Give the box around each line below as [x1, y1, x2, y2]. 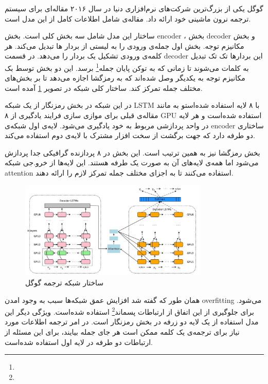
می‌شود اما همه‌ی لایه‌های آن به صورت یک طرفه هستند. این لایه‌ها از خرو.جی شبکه [5, 157, 259, 168]
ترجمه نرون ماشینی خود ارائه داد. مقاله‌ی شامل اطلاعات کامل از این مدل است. [5, 13, 251, 24]
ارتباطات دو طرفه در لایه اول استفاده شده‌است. [5, 336, 153, 347]
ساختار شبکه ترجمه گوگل [25, 277, 104, 288]
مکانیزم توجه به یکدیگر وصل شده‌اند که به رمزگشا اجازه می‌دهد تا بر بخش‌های [5, 72, 245, 83]
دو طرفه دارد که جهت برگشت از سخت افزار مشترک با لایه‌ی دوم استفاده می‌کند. [5, 130, 255, 141]
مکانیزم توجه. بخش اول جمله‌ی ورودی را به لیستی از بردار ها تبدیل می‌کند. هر [5, 40, 244, 51]
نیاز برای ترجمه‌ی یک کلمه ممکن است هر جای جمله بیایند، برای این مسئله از [5, 327, 240, 337]
